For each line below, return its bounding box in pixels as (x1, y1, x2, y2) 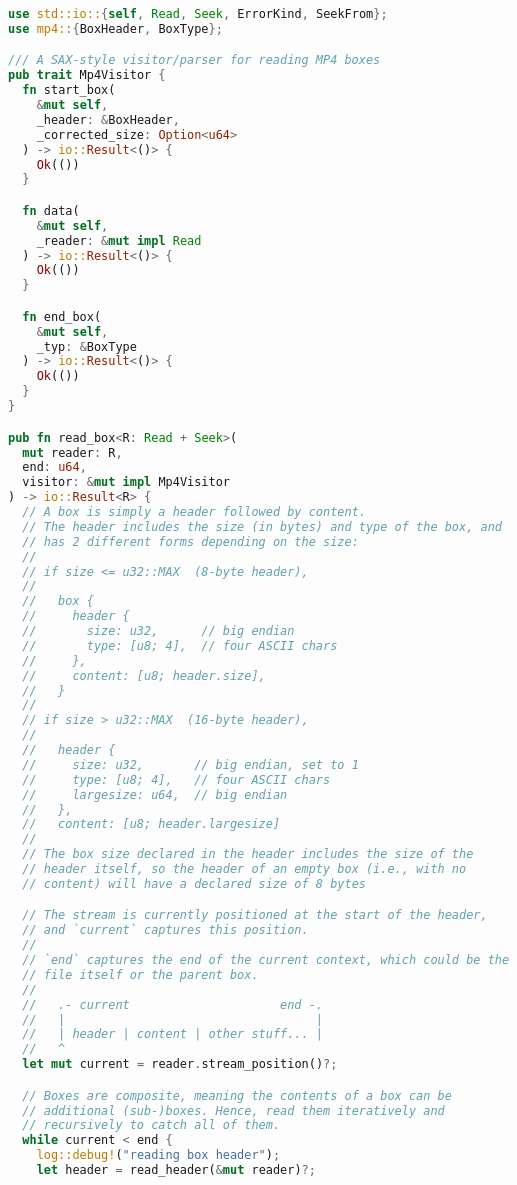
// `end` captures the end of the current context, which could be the (22, 953, 510, 968)
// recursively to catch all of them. (22, 1118, 281, 1133)
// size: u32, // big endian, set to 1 (22, 757, 359, 772)
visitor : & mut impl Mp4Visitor (22, 475, 230, 490)
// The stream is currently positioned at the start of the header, (22, 908, 488, 923)
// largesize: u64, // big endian (22, 787, 288, 802)
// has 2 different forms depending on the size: (22, 534, 359, 549)
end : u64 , (22, 460, 87, 475)
